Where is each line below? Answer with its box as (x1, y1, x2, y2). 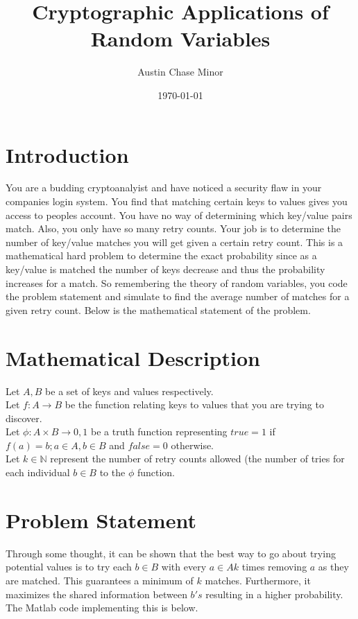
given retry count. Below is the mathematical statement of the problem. (6, 302, 311, 317)
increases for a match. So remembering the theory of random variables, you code (6, 275, 348, 290)
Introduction (6, 140, 129, 168)
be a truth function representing (91, 424, 228, 439)
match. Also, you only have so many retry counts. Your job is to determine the (6, 221, 341, 236)
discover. (6, 410, 42, 425)
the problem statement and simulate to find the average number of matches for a (6, 289, 350, 304)
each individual (6, 465, 70, 480)
